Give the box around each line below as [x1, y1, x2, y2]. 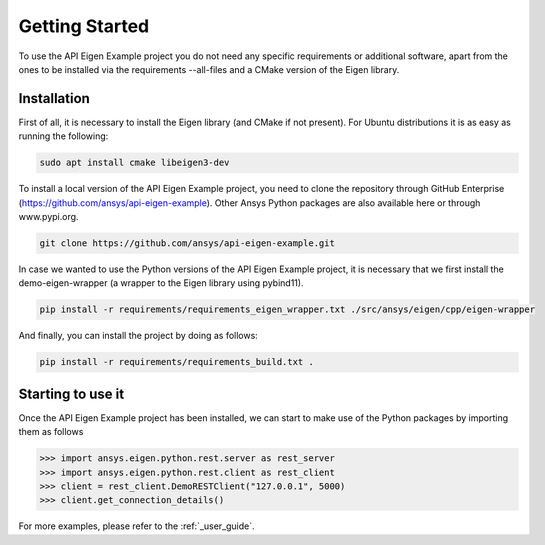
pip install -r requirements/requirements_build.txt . [39, 356, 314, 368]
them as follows [18, 426, 84, 438]
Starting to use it [18, 385, 125, 402]
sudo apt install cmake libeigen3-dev [39, 157, 230, 169]
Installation [18, 90, 90, 107]
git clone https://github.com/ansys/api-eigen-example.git [39, 237, 335, 249]
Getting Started [18, 15, 150, 37]
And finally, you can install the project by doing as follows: [18, 330, 259, 342]
